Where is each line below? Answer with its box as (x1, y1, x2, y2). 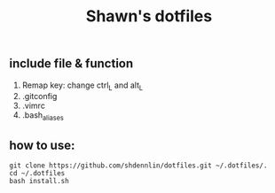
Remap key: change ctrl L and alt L (21, 80, 144, 92)
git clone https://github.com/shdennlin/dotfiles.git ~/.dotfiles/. (9, 161, 268, 170)
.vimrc (21, 100, 46, 112)
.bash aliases (21, 110, 64, 123)
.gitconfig (21, 91, 58, 102)
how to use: (9, 137, 75, 152)
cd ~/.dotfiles (9, 169, 66, 178)
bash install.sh (9, 177, 69, 186)
